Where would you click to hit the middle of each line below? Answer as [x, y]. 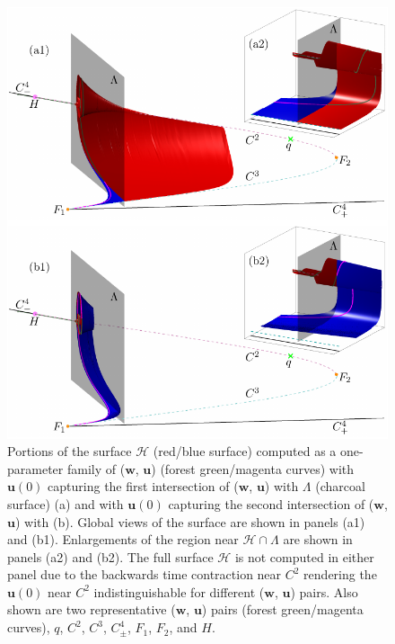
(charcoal [340, 486]
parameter [35, 468]
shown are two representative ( [92, 609]
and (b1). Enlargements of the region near [123, 539]
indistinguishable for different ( [179, 591]
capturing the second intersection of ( [271, 503]
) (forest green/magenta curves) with [253, 468]
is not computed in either [304, 556]
